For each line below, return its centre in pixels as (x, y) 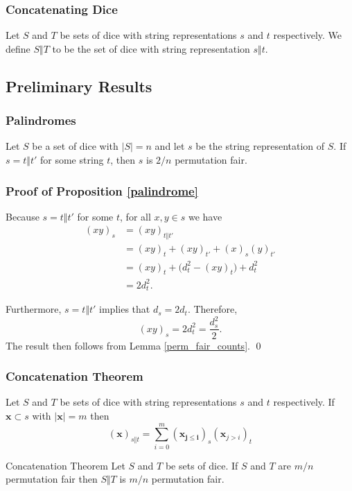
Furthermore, (34, 309)
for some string (72, 160)
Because (23, 216)
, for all (135, 216)
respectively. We (308, 35)
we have (205, 216)
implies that (125, 309)
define (18, 48)
